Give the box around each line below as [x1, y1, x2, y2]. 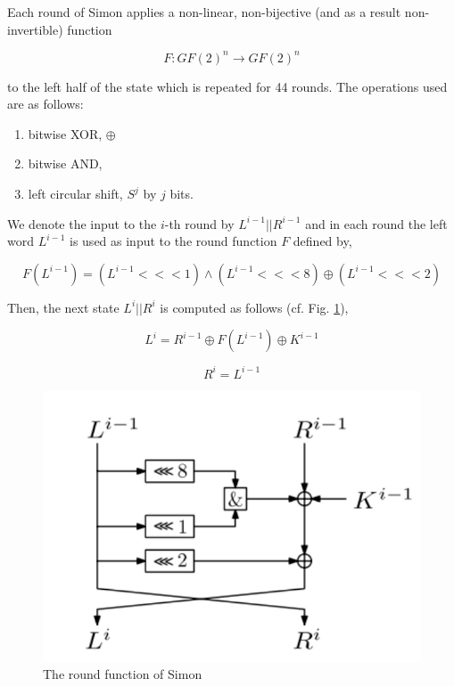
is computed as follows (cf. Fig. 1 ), [160, 298, 349, 316]
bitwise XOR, [28, 124, 103, 143]
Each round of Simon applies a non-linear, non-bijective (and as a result [7, 3, 401, 20]
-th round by [164, 214, 235, 233]
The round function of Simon [43, 665, 202, 683]
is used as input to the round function [70, 232, 277, 250]
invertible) [7, 20, 63, 38]
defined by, [293, 232, 352, 250]
